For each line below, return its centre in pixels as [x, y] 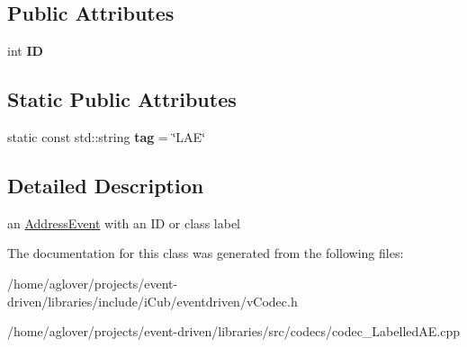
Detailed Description [106, 185]
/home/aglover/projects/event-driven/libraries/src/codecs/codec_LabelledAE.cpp [233, 331]
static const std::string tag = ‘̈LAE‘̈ [107, 137]
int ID [25, 51]
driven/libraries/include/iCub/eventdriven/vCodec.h [153, 301]
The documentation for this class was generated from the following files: [206, 253]
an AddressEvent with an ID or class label [124, 222]
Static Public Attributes [122, 99]
